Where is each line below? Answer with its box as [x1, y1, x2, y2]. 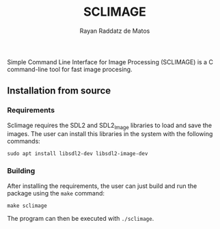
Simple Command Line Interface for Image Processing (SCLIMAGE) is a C [7, 57, 214, 66]
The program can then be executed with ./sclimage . [7, 214, 154, 222]
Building [7, 166, 36, 176]
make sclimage [7, 202, 48, 209]
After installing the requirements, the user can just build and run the [7, 182, 197, 190]
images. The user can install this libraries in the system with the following [7, 130, 213, 138]
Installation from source [7, 85, 111, 96]
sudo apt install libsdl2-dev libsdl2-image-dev [7, 150, 148, 157]
